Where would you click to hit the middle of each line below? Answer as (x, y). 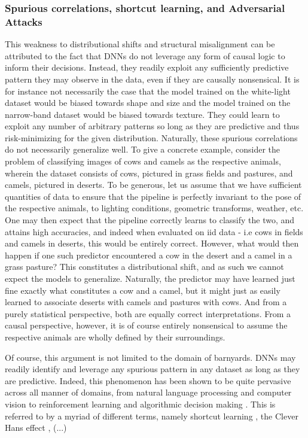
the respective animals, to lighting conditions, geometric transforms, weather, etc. (154, 208)
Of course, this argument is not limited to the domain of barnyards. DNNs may (150, 357)
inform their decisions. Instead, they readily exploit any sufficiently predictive (147, 67)
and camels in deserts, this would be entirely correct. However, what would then (152, 243)
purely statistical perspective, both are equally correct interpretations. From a (148, 313)
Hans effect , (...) (36, 428)
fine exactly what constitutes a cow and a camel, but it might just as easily (143, 290)
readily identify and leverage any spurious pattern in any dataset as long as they (153, 369)
